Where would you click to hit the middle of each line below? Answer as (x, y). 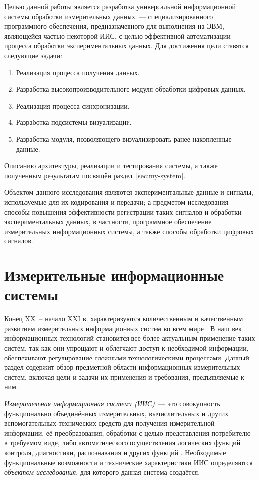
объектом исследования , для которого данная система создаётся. (102, 472)
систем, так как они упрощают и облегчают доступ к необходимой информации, (127, 347)
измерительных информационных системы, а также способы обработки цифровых (129, 231)
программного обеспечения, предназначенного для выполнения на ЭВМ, (114, 26)
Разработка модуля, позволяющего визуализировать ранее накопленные (124, 139)
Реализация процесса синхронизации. (73, 105)
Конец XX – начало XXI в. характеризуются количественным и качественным (124, 318)
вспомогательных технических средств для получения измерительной (110, 423)
